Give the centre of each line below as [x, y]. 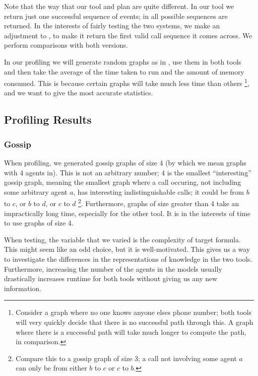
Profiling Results [48, 119]
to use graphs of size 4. [39, 223]
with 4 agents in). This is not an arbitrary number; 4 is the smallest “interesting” [128, 172]
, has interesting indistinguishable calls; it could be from [159, 191]
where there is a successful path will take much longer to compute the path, [131, 332]
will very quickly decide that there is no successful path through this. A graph [134, 322]
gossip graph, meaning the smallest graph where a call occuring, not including [123, 182]
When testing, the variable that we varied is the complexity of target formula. [123, 239]
